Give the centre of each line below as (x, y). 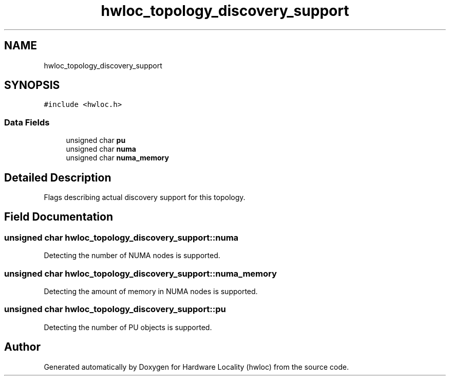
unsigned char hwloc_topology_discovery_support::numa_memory (140, 273)
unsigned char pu (96, 140)
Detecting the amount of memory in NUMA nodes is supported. (151, 291)
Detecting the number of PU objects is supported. (128, 327)
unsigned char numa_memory (117, 158)
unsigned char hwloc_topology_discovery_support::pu (115, 309)
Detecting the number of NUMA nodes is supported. (132, 256)
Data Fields (27, 122)
